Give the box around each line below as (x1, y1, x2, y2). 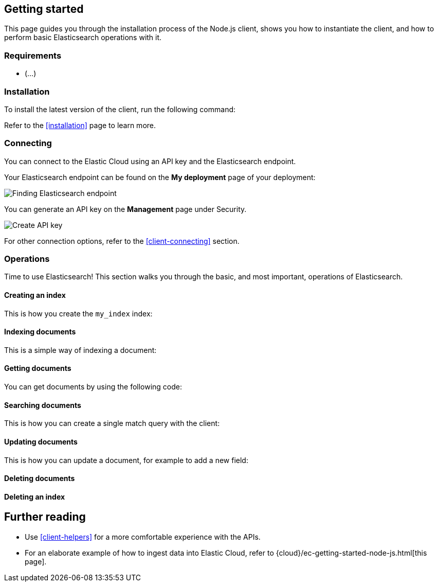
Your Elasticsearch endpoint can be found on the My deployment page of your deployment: (4, 172, 316, 182)
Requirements (4, 50, 62, 61)
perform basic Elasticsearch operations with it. (4, 33, 162, 42)
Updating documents (4, 437, 78, 446)
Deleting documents (4, 474, 75, 483)
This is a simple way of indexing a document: (4, 345, 157, 354)
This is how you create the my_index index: (4, 309, 153, 318)
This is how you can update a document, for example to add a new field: (4, 455, 248, 465)
